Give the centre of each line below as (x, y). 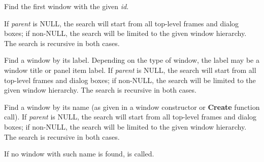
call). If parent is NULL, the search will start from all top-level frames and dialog (130, 117)
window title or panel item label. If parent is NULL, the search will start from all (130, 70)
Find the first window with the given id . (67, 6)
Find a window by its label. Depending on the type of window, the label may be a (132, 60)
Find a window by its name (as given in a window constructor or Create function (132, 107)
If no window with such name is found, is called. (79, 154)
